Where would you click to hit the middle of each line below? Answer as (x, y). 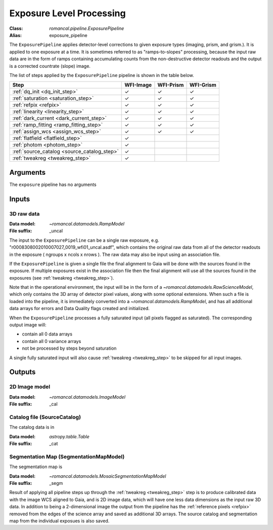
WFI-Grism (203, 85)
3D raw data (25, 214)
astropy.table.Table (69, 436)
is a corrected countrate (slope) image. (50, 66)
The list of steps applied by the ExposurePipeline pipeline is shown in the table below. (102, 75)
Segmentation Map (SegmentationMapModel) (67, 457)
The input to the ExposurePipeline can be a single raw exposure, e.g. (84, 240)
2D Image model (30, 387)
